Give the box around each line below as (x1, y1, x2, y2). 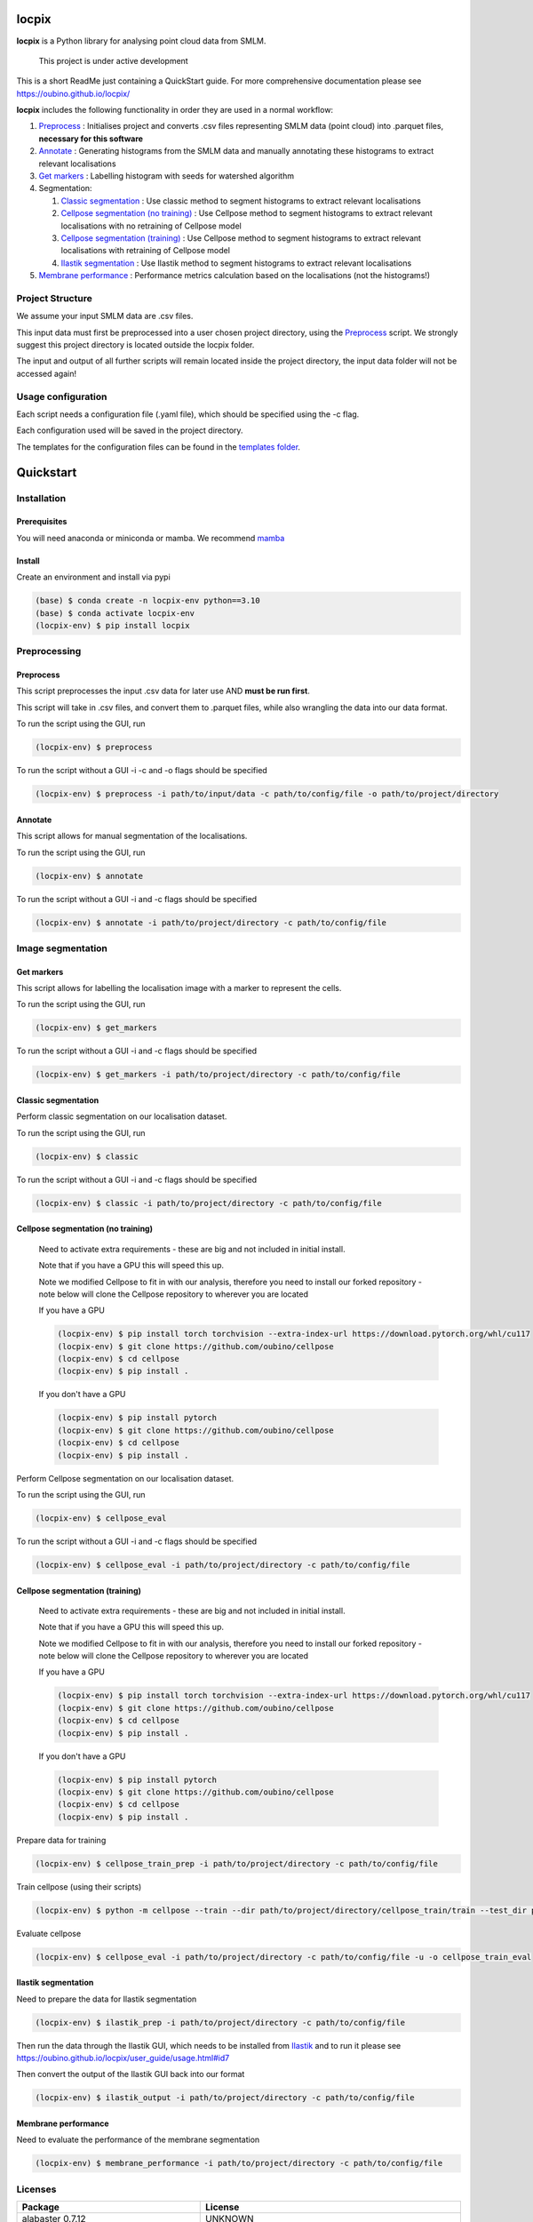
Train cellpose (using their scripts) (16, 1881, 142, 1892)
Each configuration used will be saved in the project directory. (16, 425, 243, 436)
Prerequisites (16, 516, 68, 527)
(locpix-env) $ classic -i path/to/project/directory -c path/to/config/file (35, 1198, 382, 1208)
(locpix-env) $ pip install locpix (35, 620, 190, 630)
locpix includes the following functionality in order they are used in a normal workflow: (16, 105, 333, 116)
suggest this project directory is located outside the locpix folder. (16, 340, 255, 350)
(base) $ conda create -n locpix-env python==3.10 (35, 595, 261, 606)
